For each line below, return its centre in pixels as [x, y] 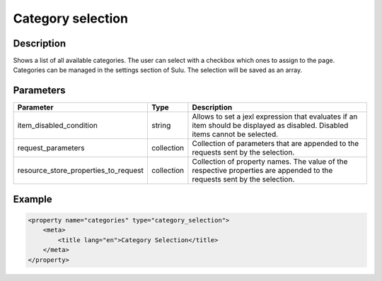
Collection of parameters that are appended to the [276, 143]
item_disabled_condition [58, 126]
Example [33, 199]
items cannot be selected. [235, 134]
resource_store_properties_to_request [81, 171]
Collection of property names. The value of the [270, 162]
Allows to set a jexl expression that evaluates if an [275, 116]
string [161, 126]
